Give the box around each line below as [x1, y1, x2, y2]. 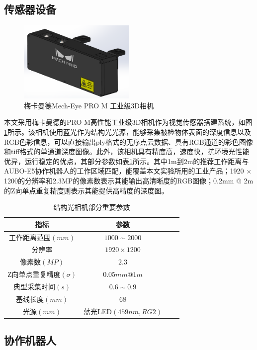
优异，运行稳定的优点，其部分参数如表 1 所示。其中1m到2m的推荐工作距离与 [4, 156, 249, 166]
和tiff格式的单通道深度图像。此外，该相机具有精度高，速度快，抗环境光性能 [4, 146, 250, 157]
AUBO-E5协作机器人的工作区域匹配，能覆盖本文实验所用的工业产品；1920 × [4, 166, 252, 176]
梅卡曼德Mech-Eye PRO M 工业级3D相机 [24, 100, 154, 110]
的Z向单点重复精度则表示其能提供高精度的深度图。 [4, 185, 169, 195]
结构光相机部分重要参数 [53, 202, 130, 212]
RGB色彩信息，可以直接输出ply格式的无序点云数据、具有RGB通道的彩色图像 [4, 136, 253, 147]
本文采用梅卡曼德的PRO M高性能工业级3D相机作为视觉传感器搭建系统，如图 [4, 117, 253, 127]
